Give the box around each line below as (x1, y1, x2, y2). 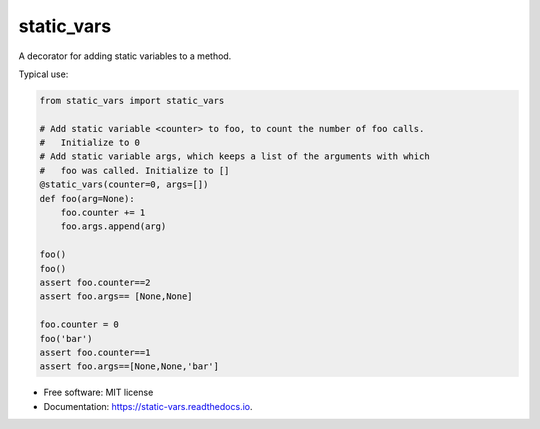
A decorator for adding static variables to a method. (18, 50, 232, 62)
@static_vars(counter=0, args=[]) (39, 179, 209, 190)
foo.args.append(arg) (60, 221, 167, 232)
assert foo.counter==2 (39, 277, 151, 288)
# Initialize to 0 (39, 137, 140, 149)
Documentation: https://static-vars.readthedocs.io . (43, 400, 253, 412)
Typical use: (18, 68, 69, 80)
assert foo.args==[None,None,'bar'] (39, 361, 220, 372)
